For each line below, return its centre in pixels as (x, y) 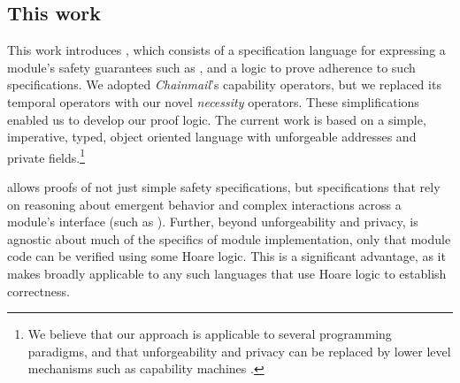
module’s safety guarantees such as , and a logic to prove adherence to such (211, 67)
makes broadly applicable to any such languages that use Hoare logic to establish (227, 273)
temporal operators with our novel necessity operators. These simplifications (213, 101)
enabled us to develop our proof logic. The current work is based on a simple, (217, 119)
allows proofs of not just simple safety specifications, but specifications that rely (224, 187)
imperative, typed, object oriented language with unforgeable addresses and (212, 137)
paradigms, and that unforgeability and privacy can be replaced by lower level (239, 351)
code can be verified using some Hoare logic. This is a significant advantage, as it (226, 256)
